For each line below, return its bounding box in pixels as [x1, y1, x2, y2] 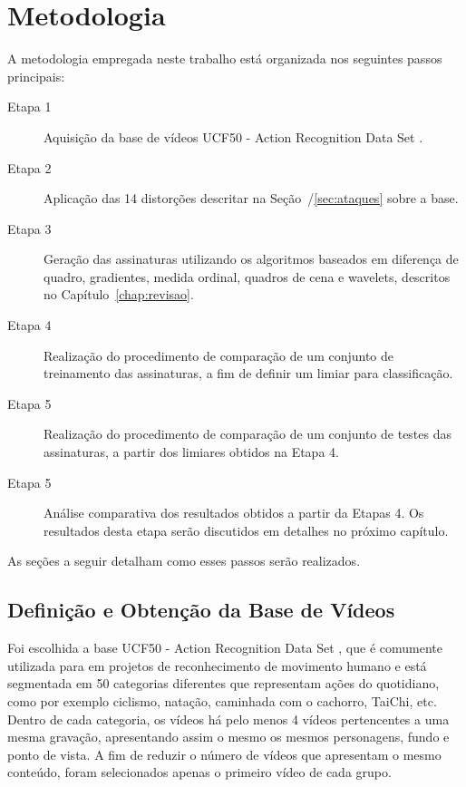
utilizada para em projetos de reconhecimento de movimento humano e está [7, 656, 427, 675]
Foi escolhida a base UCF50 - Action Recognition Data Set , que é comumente [7, 638, 442, 657]
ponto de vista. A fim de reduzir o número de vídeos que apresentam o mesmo [7, 744, 442, 763]
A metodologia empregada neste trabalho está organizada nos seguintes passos [7, 49, 442, 68]
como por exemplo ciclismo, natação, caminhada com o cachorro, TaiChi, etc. [7, 691, 437, 710]
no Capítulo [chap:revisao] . [44, 285, 194, 304]
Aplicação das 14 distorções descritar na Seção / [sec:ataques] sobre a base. [44, 189, 459, 208]
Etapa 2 [7, 158, 52, 177]
